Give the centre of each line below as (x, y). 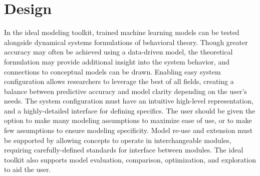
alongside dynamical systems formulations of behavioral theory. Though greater (126, 42)
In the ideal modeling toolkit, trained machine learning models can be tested (122, 32)
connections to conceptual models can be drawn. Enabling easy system (112, 71)
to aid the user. (28, 169)
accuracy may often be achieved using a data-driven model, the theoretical (118, 52)
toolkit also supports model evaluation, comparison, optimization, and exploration (130, 159)
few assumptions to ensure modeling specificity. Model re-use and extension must (128, 130)
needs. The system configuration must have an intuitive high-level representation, (129, 101)
